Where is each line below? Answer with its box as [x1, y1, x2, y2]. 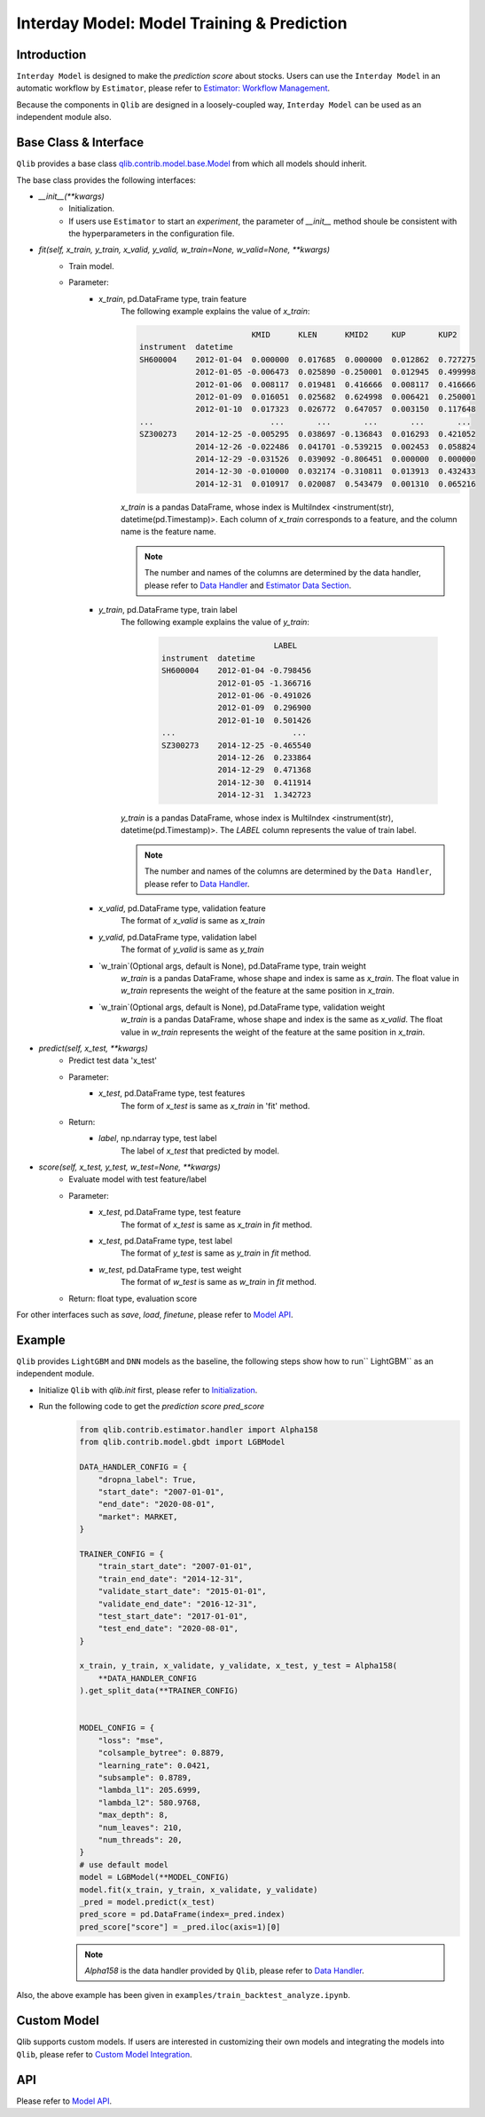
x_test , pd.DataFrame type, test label [98, 1235, 232, 1247]
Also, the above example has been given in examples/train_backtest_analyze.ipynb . [16, 1990, 350, 2001]
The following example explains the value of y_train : [121, 617, 310, 628]
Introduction [16, 47, 87, 62]
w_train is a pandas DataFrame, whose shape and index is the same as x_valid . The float [121, 1014, 443, 1025]
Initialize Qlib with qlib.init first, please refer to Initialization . [38, 1384, 258, 1395]
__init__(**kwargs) [38, 191, 106, 202]
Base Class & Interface [16, 135, 145, 150]
